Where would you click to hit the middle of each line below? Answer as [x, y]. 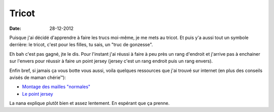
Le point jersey [38, 94]
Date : [15, 28]
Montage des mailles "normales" [56, 87]
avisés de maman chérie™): [38, 77]
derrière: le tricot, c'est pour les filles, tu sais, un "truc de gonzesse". [81, 45]
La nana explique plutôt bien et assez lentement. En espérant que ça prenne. [90, 103]
